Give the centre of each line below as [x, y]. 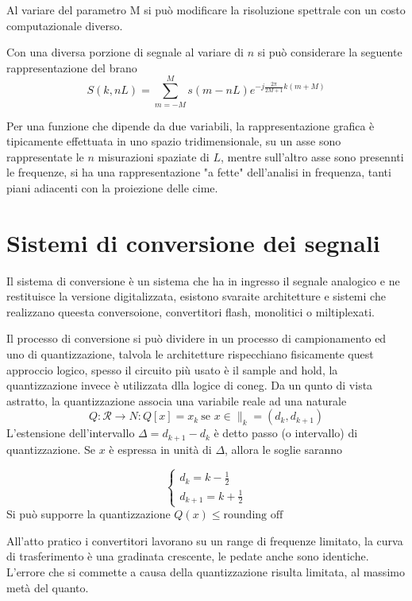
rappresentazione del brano [72, 67]
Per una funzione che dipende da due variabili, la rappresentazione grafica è [191, 125]
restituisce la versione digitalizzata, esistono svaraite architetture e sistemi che [196, 296]
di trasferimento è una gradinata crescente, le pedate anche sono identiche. [188, 556]
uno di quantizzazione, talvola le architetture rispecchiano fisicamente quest [190, 353]
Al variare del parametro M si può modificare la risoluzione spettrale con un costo [206, 10]
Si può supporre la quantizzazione [89, 514]
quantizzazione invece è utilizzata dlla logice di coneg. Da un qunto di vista [190, 385]
